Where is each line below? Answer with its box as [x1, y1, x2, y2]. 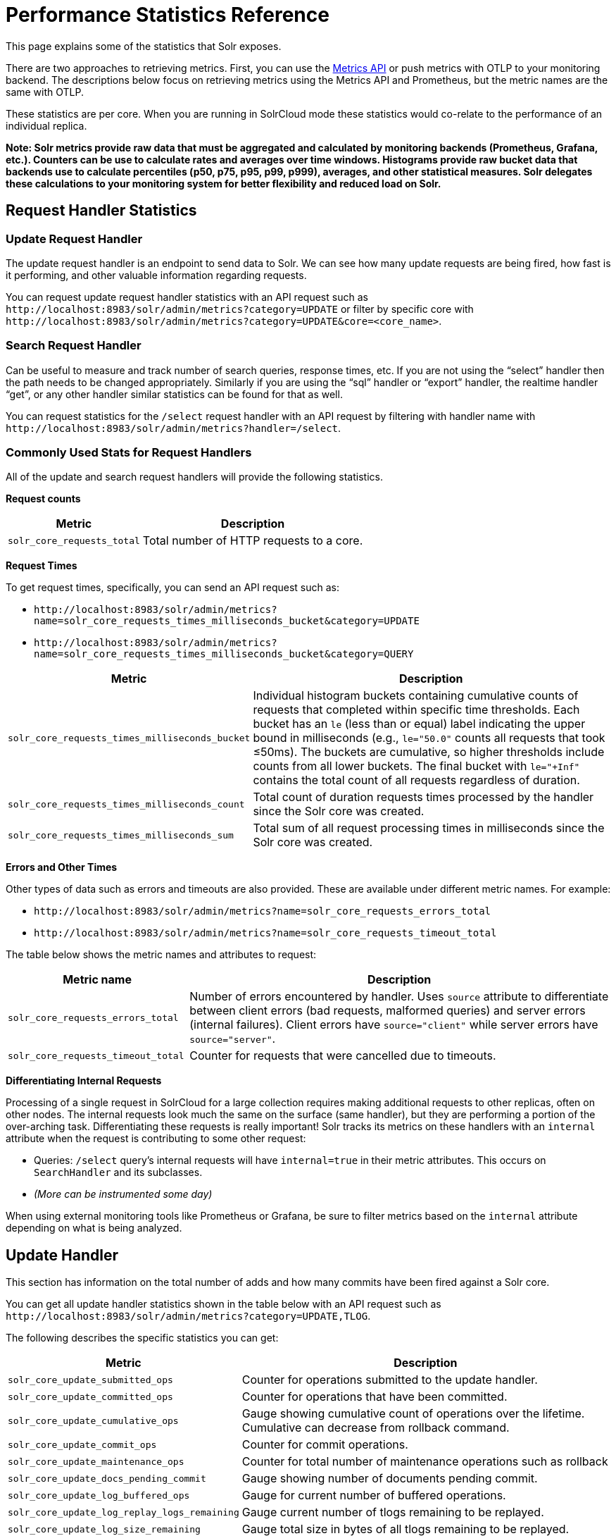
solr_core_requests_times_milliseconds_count [8, 798, 245, 810]
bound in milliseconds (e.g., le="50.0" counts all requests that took [253, 731, 605, 745]
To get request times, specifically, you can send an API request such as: [6, 581, 339, 594]
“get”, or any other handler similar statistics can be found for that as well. [6, 388, 343, 400]
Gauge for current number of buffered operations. [241, 1488, 506, 1503]
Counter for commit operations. [241, 1437, 408, 1452]
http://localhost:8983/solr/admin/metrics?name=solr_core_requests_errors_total [34, 905, 491, 917]
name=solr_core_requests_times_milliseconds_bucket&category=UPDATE [34, 615, 420, 627]
